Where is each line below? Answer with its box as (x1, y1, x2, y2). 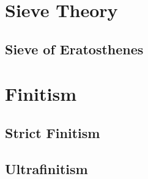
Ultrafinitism (5, 159, 88, 178)
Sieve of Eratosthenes (5, 39, 144, 58)
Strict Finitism (5, 123, 100, 142)
